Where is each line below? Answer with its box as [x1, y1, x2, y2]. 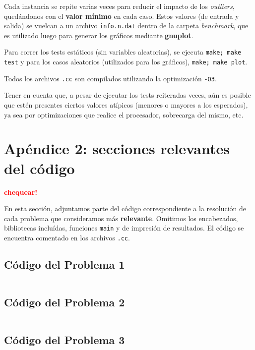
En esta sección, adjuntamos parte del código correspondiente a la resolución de [4, 203, 246, 214]
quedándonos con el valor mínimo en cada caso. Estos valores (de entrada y [4, 10, 239, 21]
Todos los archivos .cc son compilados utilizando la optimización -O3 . [4, 73, 217, 83]
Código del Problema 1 [4, 256, 125, 272]
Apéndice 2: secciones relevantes [4, 138, 230, 159]
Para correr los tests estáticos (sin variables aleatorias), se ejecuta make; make [4, 47, 242, 57]
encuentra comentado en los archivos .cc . [4, 232, 130, 242]
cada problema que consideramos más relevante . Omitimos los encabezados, [4, 213, 238, 223]
